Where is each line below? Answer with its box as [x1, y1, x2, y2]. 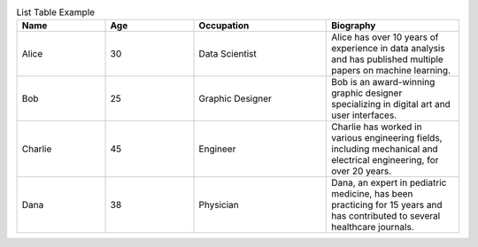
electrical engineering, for [331, 154, 439, 166]
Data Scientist [198, 48, 257, 60]
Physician [198, 199, 239, 212]
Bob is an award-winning [331, 76, 436, 89]
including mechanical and [331, 143, 438, 155]
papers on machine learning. [331, 65, 451, 77]
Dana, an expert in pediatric [331, 177, 447, 189]
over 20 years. [331, 165, 392, 177]
